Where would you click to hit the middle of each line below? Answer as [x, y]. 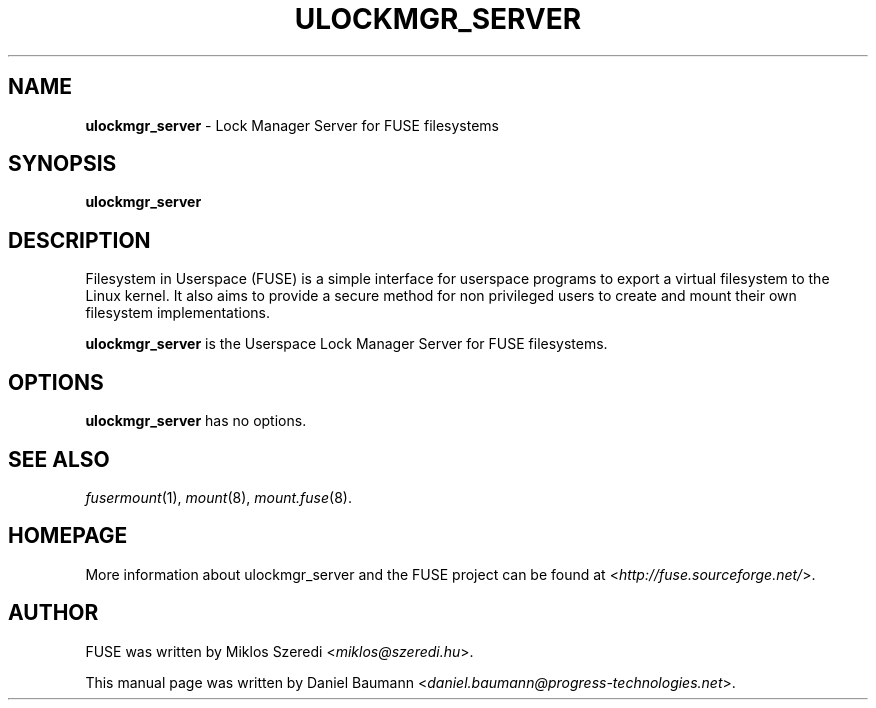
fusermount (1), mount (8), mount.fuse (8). [218, 497]
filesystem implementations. [178, 313]
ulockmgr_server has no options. [196, 421]
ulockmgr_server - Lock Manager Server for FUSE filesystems [292, 125]
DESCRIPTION [79, 240]
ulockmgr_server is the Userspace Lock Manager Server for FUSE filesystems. [346, 344]
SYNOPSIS [62, 164]
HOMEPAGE [68, 536]
